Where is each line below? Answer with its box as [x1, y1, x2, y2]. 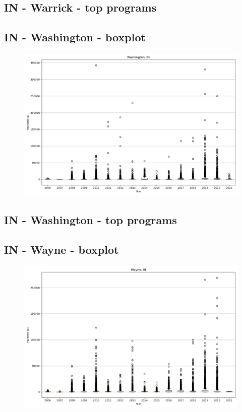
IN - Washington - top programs [4, 212, 177, 228]
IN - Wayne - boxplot [4, 242, 119, 257]
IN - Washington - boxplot [4, 29, 146, 45]
